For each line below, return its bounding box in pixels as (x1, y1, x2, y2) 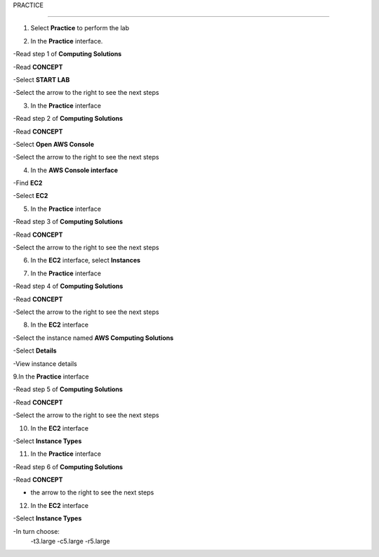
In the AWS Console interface (30, 166, 119, 174)
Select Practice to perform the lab (30, 24, 130, 32)
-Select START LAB (13, 75, 70, 84)
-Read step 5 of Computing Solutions (13, 385, 123, 393)
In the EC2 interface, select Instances (30, 256, 140, 265)
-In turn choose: (13, 527, 60, 535)
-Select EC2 (13, 192, 48, 200)
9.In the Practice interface (13, 372, 89, 381)
